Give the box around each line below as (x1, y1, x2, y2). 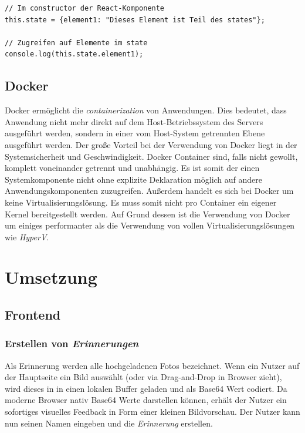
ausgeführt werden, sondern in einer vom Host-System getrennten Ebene (5, 127, 265, 139)
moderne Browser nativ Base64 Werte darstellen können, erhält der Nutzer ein (5, 394, 287, 406)
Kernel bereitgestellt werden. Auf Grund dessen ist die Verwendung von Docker (5, 207, 290, 220)
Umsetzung (5, 265, 97, 289)
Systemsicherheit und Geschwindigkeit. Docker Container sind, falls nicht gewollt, (5, 150, 298, 162)
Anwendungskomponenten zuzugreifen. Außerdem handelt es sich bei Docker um (5, 184, 294, 197)
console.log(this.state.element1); (5, 50, 144, 59)
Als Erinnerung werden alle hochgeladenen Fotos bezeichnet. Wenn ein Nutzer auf (5, 359, 300, 371)
